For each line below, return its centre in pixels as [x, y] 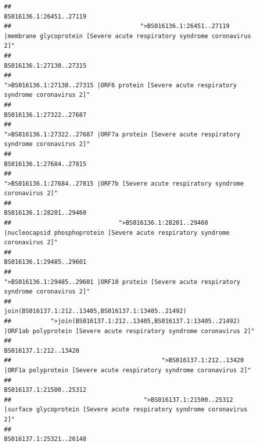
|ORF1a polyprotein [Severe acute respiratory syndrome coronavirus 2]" [127, 370]
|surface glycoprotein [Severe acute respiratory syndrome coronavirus [126, 410]
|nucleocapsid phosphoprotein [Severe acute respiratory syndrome [117, 233]
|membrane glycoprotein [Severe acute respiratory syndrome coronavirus [127, 36]
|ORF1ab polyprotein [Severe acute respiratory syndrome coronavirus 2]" [129, 331]
